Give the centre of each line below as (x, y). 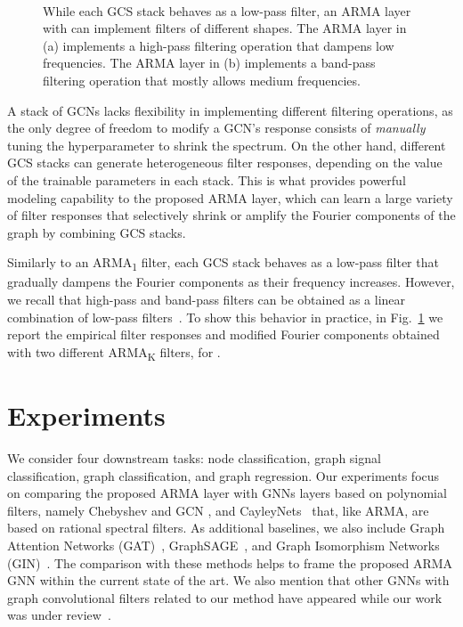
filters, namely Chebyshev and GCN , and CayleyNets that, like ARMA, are (218, 510)
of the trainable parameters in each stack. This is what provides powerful (207, 179)
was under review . (59, 615)
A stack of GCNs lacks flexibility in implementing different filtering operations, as (230, 110)
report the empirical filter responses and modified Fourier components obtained (223, 334)
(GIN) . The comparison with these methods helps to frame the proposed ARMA (230, 562)
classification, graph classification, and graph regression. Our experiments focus (223, 475)
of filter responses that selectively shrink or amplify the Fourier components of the (231, 215)
